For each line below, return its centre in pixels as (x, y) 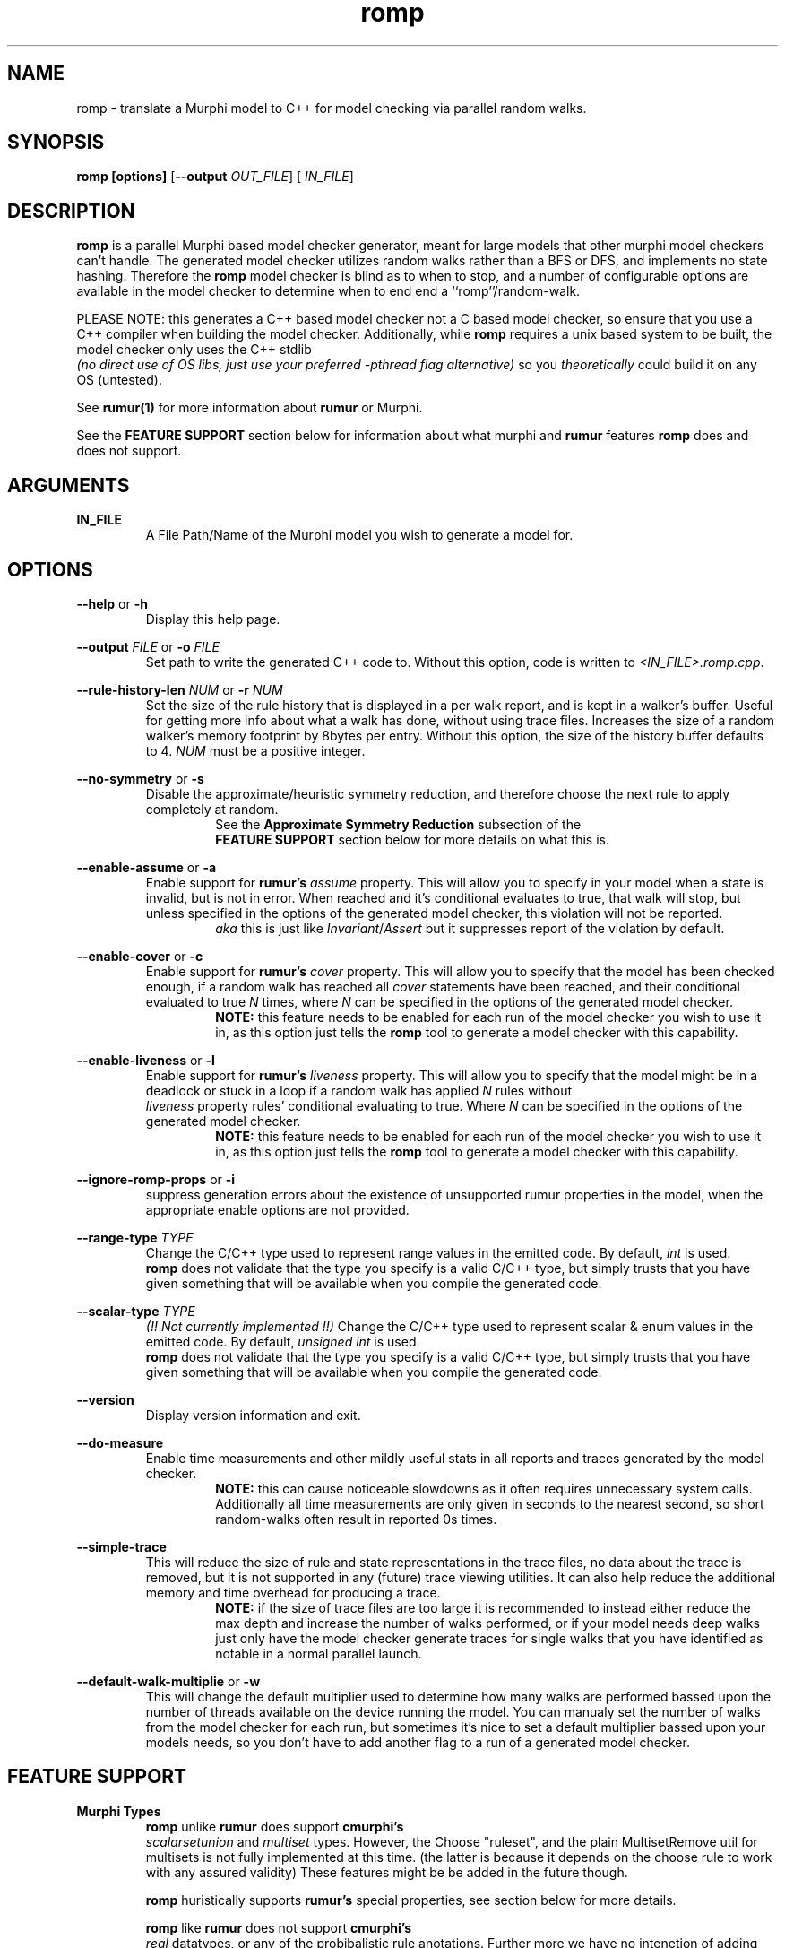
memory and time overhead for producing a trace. (293, 1592)
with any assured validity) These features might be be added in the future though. (387, 1872)
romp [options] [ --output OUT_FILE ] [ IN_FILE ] (215, 177)
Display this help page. (213, 619)
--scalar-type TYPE (136, 1311)
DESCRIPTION (71, 211)
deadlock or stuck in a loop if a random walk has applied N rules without (359, 1090)
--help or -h (112, 603)
